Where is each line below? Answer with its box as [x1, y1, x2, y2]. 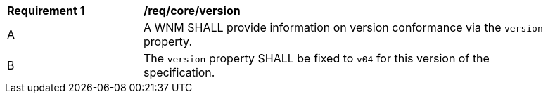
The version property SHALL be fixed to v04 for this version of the [144, 51, 490, 65]
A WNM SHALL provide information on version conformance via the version [144, 20, 543, 34]
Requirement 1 [7, 4, 85, 18]
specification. [144, 65, 215, 79]
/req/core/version [144, 4, 241, 18]
